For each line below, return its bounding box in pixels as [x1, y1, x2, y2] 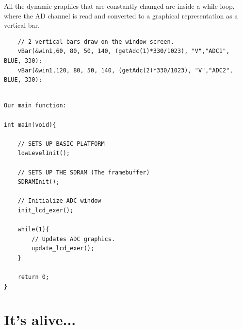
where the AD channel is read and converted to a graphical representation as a [4, 10, 238, 20]
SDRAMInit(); [17, 178, 60, 186]
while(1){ [17, 226, 49, 233]
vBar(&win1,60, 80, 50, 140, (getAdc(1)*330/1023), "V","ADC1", [17, 48, 230, 55]
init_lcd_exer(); [17, 207, 74, 214]
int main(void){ [4, 121, 56, 128]
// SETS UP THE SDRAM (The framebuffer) [17, 169, 150, 176]
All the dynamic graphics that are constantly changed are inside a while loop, [4, 1, 235, 11]
